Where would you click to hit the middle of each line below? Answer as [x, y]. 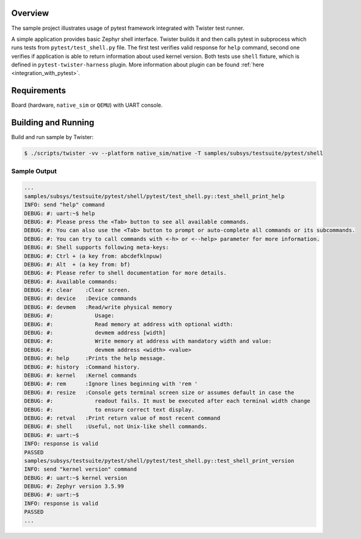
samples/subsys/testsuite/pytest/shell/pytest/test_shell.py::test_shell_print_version [159, 461]
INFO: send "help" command [64, 205]
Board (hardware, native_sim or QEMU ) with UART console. [87, 105]
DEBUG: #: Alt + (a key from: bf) [77, 264]
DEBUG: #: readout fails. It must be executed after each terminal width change [167, 401]
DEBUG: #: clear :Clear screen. [77, 290]
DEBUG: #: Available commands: [71, 281]
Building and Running [53, 123]
